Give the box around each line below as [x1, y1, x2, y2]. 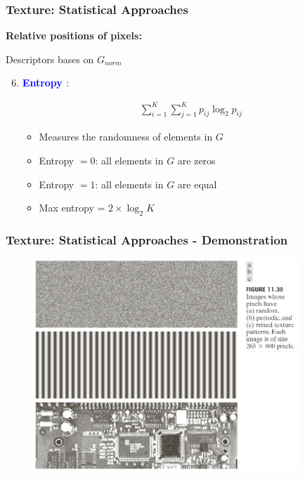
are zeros [177, 152, 216, 167]
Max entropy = [39, 200, 105, 215]
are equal [177, 176, 217, 191]
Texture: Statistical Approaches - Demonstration [6, 230, 288, 248]
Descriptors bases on [6, 51, 94, 66]
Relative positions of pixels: [6, 28, 142, 43]
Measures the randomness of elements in [39, 129, 213, 144]
